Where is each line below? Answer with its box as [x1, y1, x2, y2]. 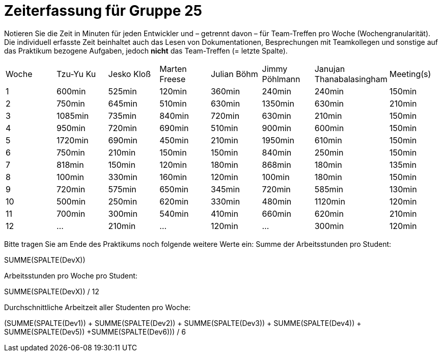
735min [108, 110, 137, 121]
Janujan [314, 63, 345, 74]
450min [159, 135, 189, 145]
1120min [314, 196, 345, 207]
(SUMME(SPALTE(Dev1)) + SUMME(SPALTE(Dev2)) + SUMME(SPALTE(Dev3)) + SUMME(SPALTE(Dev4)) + [4, 318, 362, 327]
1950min [262, 135, 294, 145]
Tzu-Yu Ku [56, 68, 96, 79]
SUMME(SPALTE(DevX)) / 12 [4, 287, 99, 296]
